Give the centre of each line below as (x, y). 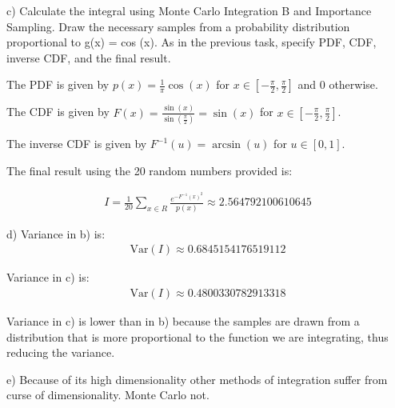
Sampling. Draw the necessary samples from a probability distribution (178, 26)
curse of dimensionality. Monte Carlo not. (108, 395)
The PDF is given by (58, 84)
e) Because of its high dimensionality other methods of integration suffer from (197, 379)
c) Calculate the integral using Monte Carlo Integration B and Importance (189, 10)
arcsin (227, 145)
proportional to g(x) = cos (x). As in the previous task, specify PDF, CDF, (192, 42)
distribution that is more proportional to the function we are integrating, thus (197, 336)
